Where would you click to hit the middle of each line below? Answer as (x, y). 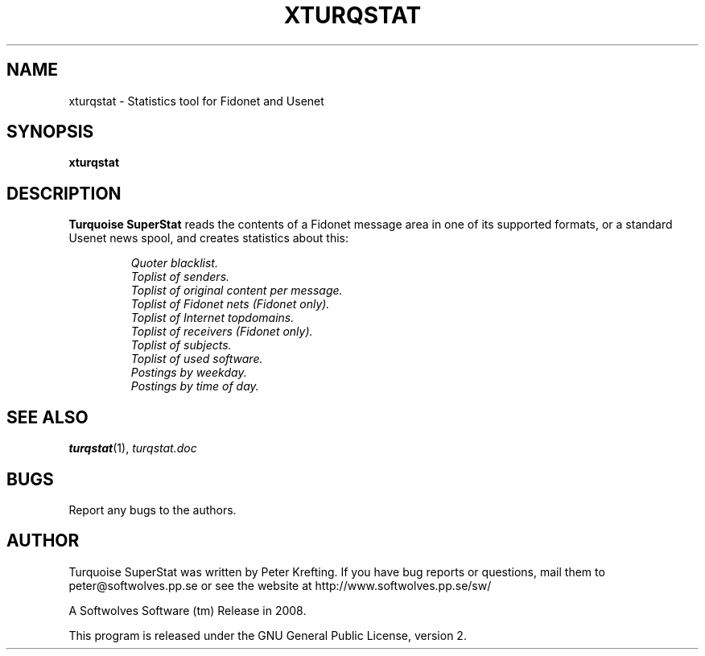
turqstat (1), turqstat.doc (133, 448)
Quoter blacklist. (174, 263)
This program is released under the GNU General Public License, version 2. (268, 635)
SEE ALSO (47, 417)
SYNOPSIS (50, 132)
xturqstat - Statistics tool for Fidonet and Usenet (196, 101)
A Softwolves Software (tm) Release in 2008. (188, 610)
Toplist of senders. (180, 277)
